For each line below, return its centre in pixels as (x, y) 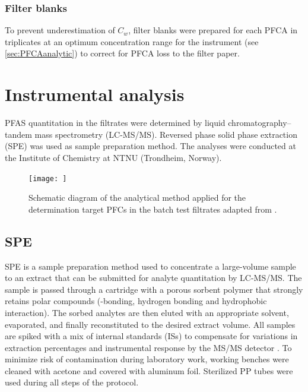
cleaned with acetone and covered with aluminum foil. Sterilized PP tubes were (149, 370)
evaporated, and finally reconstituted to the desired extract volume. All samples (150, 324)
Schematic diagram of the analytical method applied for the (137, 197)
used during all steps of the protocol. (72, 382)
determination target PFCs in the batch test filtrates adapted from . (153, 209)
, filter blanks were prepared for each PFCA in (213, 30)
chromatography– (260, 123)
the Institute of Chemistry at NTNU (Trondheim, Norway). (113, 157)
